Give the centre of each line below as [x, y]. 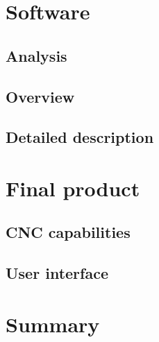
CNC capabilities [68, 232]
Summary [53, 324]
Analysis [36, 55]
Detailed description [80, 137]
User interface [57, 273]
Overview [40, 96]
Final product [73, 188]
